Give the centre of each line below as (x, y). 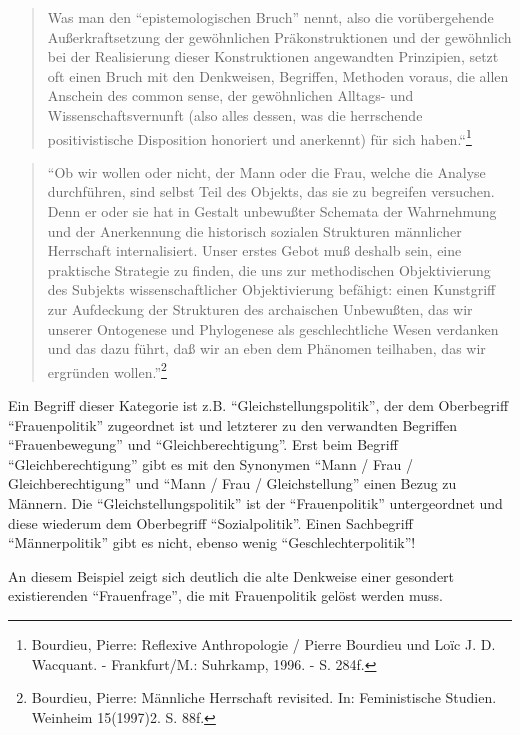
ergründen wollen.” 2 (107, 370)
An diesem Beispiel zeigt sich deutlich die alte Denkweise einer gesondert (231, 575)
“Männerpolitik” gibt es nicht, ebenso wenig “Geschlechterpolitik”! (212, 542)
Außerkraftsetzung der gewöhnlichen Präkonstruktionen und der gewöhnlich (279, 36)
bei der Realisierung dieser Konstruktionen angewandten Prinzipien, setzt (273, 56)
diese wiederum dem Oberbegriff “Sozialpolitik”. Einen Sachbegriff (210, 522)
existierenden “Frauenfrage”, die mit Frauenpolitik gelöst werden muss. (225, 595)
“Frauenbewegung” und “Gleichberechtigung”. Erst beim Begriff (203, 444)
